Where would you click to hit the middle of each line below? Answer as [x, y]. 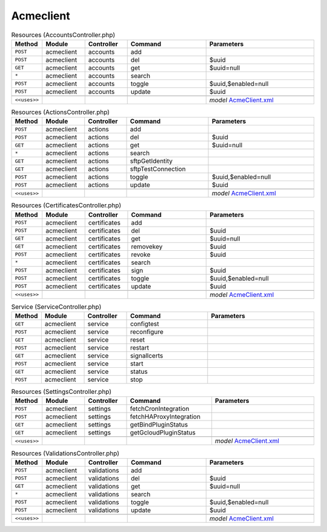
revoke [141, 254]
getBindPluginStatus [159, 425]
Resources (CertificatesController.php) [66, 205]
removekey [147, 247]
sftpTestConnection [158, 169]
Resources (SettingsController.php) [61, 392]
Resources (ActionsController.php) [61, 112]
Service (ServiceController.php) [56, 307]
